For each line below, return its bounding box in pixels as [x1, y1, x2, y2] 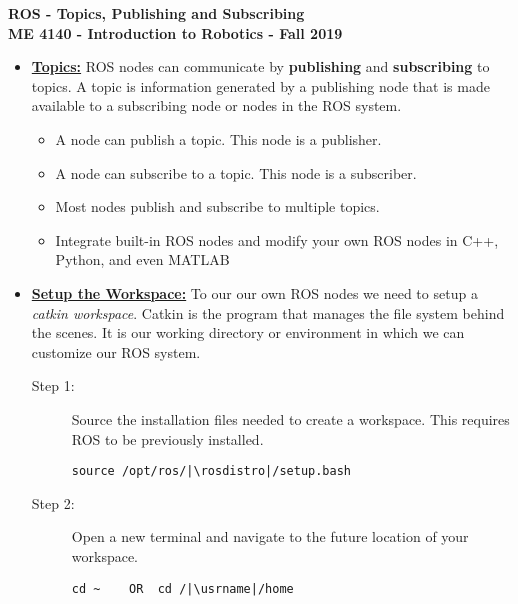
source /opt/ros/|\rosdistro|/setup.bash [71, 464, 351, 479]
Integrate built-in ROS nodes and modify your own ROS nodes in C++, [55, 229, 499, 250]
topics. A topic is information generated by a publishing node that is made [31, 75, 490, 96]
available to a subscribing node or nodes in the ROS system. [31, 95, 402, 116]
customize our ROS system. [31, 341, 201, 362]
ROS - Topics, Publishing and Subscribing [8, 3, 305, 23]
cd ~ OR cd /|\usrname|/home [71, 581, 294, 596]
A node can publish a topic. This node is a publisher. [55, 128, 382, 149]
